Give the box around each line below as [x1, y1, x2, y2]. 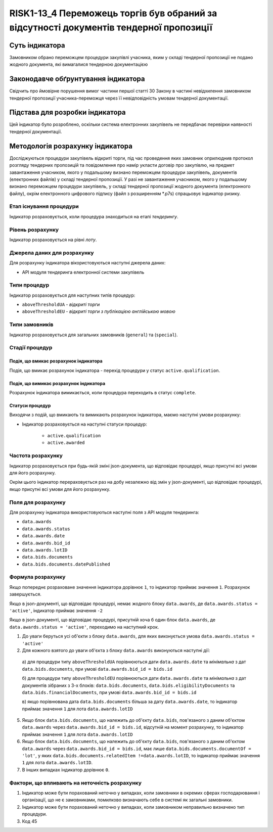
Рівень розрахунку [9, 226, 59, 233]
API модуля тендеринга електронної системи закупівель [22, 269, 145, 275]
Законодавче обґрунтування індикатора [9, 75, 145, 83]
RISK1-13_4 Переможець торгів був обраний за [9, 8, 217, 19]
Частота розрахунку [9, 452, 63, 459]
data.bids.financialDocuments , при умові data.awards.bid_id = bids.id [22, 689, 197, 695]
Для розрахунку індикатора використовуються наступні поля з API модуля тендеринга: [9, 509, 199, 515]
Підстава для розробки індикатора [9, 108, 126, 117]
